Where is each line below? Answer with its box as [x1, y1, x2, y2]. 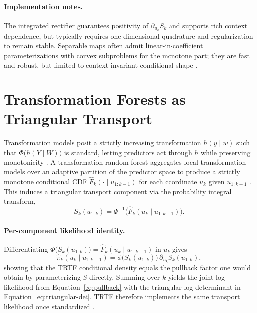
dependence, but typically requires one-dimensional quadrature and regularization [4, 30, 253, 41]
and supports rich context [169, 20, 248, 30]
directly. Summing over [89, 272, 160, 282]
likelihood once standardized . [4, 301, 95, 311]
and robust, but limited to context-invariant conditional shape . [4, 60, 198, 70]
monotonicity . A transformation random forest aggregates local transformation [4, 156, 246, 167]
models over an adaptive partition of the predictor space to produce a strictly [4, 166, 240, 177]
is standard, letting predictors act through [64, 147, 192, 157]
